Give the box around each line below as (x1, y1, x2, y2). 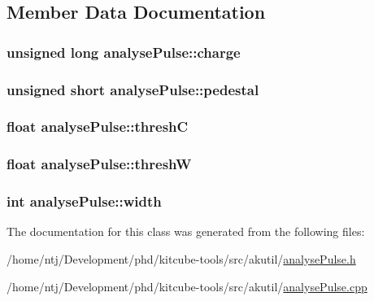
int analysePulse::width (7, 191, 162, 212)
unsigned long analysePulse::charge (7, 41, 241, 62)
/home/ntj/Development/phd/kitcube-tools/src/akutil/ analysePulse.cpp (7, 277, 367, 294)
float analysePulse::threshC (7, 116, 189, 137)
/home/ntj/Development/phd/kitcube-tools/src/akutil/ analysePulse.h (7, 250, 356, 267)
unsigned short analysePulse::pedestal (7, 79, 259, 99)
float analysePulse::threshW (7, 154, 192, 174)
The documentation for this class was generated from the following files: (7, 223, 365, 240)
